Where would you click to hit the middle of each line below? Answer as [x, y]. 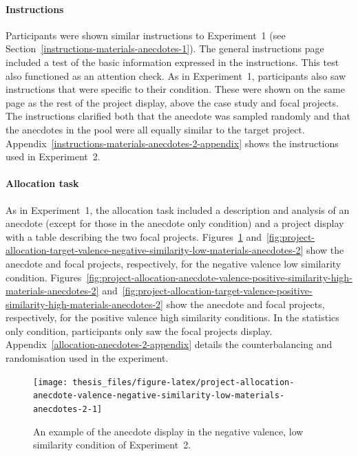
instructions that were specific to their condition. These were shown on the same [175, 89]
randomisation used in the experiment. [87, 358]
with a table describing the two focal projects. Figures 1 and [134, 236]
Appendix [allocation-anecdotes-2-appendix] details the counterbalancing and [169, 344]
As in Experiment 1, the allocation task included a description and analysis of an [178, 209]
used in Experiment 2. [53, 156]
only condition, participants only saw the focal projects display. [139, 330]
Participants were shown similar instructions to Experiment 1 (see [146, 35]
